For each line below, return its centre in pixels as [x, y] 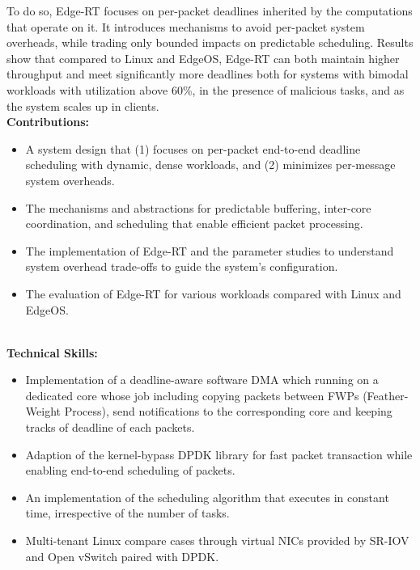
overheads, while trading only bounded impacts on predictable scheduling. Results [210, 42]
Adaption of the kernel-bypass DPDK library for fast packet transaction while [219, 454]
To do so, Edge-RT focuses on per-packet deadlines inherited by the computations [210, 11]
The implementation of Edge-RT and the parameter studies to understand [210, 250]
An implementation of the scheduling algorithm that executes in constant [207, 497]
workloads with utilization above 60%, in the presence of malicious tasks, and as [206, 89]
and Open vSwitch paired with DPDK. [122, 556]
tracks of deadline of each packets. [110, 427]
